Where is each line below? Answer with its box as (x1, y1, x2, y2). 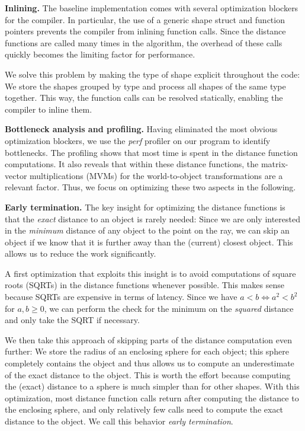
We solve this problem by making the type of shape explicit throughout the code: (5, 68, 300, 80)
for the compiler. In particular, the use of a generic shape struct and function (5, 13, 285, 25)
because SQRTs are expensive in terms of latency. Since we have (5, 290, 237, 303)
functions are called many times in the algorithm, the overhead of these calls (5, 36, 282, 49)
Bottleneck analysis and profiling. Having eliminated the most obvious (5, 123, 278, 135)
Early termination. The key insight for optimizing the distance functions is (5, 200, 285, 213)
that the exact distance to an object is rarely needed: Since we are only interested (5, 212, 300, 225)
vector (5, 169, 27, 181)
